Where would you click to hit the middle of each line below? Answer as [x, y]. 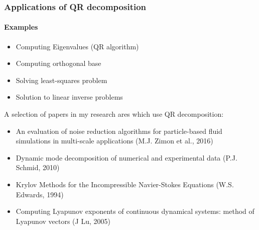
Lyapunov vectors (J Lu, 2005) [63, 221]
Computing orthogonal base [58, 63]
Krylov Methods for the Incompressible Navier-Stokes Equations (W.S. [125, 184]
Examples [21, 27]
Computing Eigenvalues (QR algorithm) [77, 46]
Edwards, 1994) [40, 194]
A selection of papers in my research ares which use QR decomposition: [114, 114]
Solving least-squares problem [61, 80]
